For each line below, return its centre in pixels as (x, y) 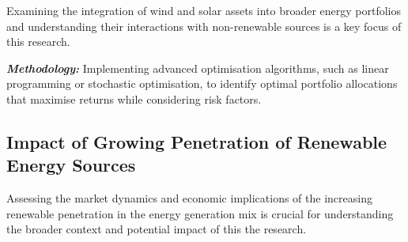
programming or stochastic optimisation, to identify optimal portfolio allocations (202, 83)
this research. (38, 42)
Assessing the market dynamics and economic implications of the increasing (189, 198)
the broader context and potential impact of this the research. (157, 229)
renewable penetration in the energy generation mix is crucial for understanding (200, 213)
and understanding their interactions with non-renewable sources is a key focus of (204, 26)
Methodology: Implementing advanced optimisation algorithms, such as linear (198, 68)
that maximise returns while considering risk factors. (134, 98)
